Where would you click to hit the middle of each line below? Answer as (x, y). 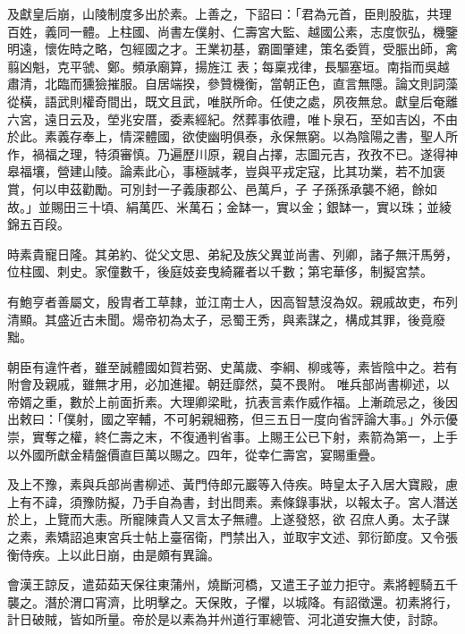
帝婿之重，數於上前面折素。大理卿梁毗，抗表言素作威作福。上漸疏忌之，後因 (232, 401)
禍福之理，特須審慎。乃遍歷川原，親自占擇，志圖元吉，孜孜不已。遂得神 (245, 153)
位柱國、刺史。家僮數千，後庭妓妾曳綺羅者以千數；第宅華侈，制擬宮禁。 (220, 271)
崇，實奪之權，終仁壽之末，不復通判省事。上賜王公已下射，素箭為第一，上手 (232, 437)
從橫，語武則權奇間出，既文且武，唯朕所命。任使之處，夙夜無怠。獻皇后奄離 (232, 101)
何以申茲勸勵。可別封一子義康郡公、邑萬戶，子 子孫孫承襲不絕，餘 (228, 188)
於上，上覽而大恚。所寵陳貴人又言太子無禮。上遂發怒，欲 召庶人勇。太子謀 (228, 519)
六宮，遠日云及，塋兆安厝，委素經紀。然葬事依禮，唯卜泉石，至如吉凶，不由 (232, 118)
